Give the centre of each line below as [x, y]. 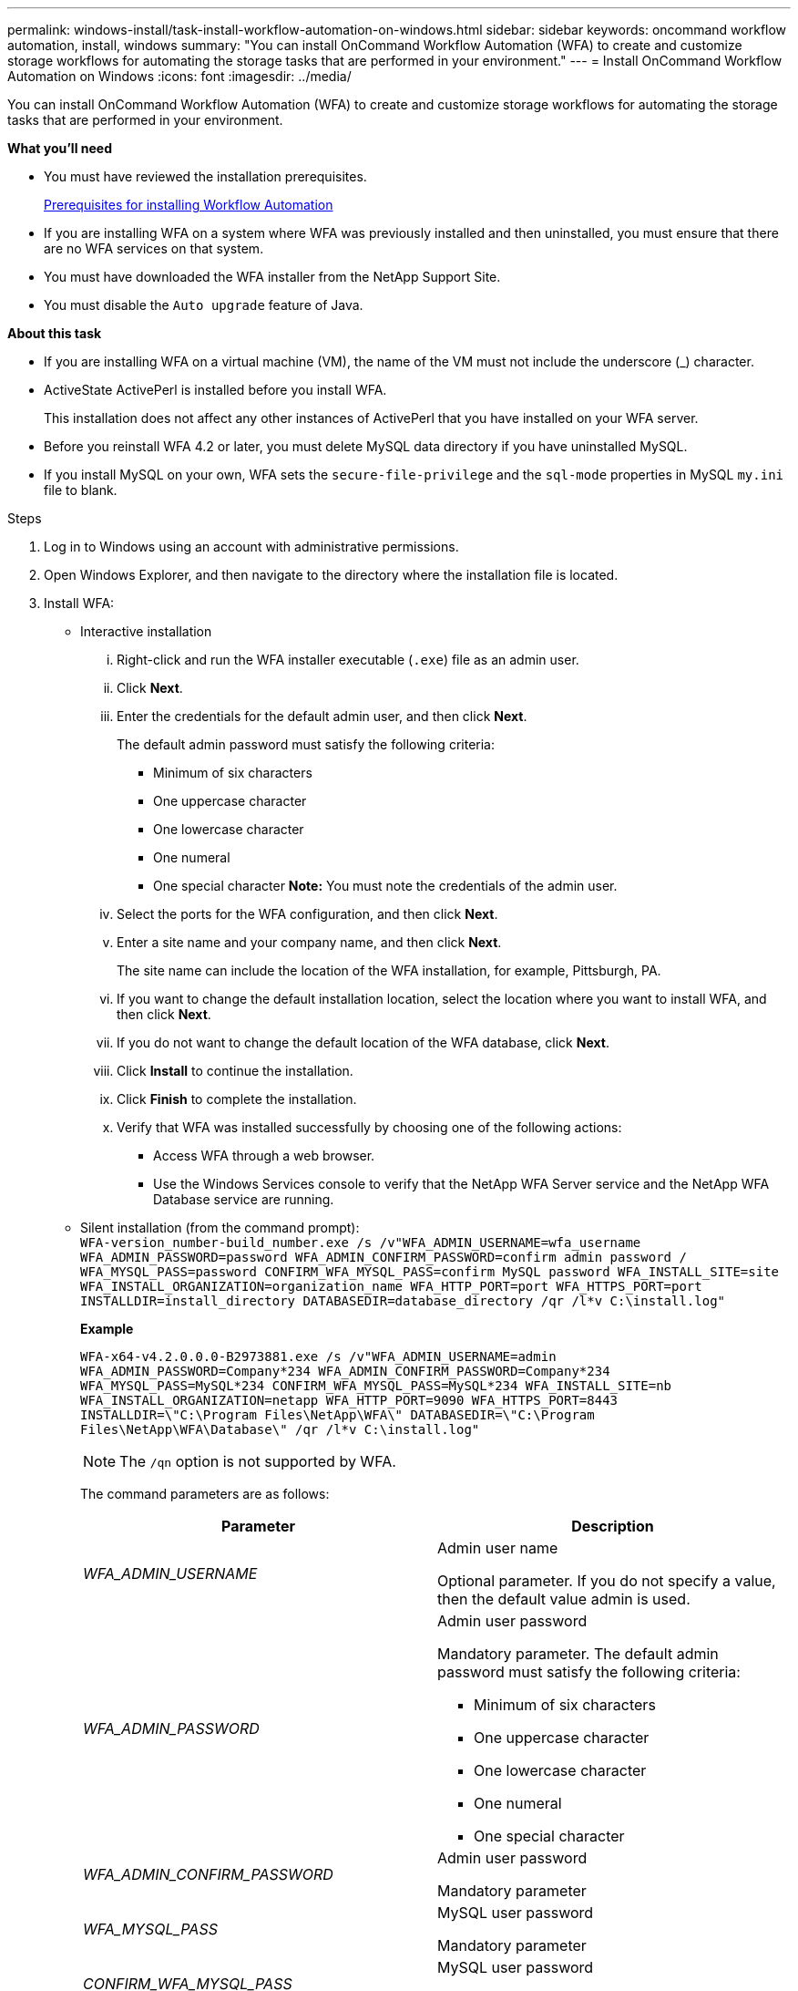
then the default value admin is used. [564, 1599]
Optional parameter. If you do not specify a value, [607, 1581]
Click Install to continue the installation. [235, 1071]
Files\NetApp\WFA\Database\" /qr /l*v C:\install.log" [280, 1429]
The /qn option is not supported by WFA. [258, 1461]
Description [613, 1526]
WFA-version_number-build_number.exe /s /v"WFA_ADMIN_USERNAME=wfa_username [361, 1243]
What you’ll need [60, 148]
